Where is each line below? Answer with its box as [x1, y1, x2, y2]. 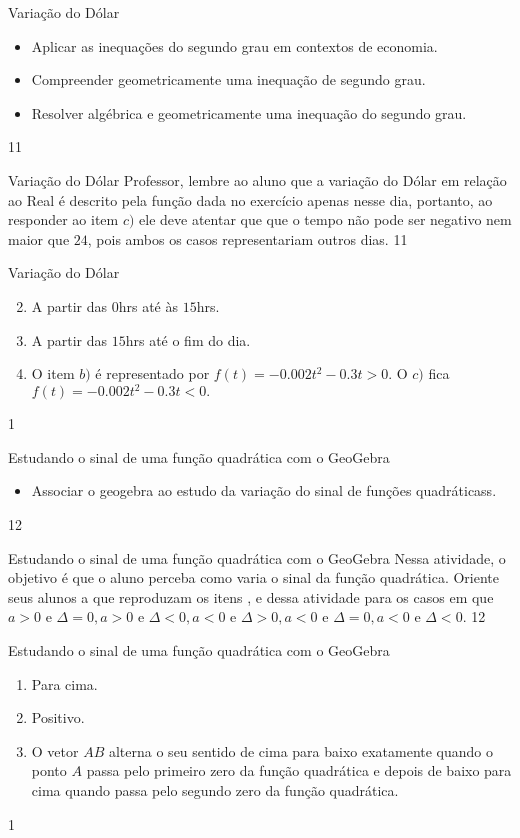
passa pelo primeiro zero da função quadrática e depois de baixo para [86, 760, 512, 781]
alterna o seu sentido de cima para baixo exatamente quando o [108, 740, 494, 761]
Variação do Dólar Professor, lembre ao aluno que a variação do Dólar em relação [8, 169, 507, 190]
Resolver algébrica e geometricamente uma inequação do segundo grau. [31, 102, 467, 123]
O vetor [31, 740, 79, 761]
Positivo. [31, 707, 85, 728]
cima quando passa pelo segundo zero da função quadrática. [31, 779, 399, 800]
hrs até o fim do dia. [125, 329, 251, 350]
